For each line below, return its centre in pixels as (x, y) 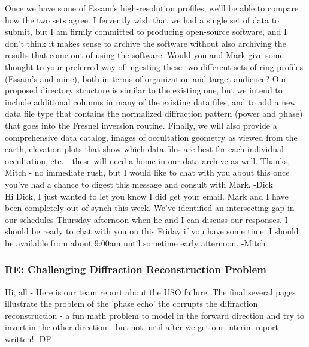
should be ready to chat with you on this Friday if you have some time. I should (152, 231)
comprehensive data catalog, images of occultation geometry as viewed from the (151, 137)
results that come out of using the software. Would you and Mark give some (144, 55)
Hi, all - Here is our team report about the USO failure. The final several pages (150, 292)
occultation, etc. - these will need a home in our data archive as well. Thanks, (148, 160)
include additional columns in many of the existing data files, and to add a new (151, 102)
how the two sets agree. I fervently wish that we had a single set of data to (142, 19)
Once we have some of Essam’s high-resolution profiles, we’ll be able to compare (152, 8)
